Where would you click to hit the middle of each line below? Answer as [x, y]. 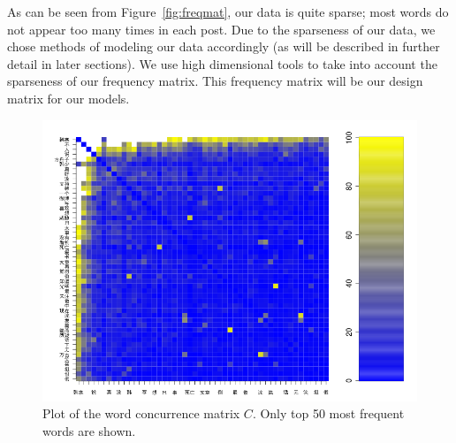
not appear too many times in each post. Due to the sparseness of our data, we [221, 29]
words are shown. [89, 430]
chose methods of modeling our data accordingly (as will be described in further [224, 46]
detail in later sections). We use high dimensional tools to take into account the [222, 63]
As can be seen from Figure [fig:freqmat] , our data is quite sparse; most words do [228, 11]
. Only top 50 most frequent [328, 413]
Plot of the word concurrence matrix [141, 413]
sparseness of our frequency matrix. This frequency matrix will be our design [215, 81]
